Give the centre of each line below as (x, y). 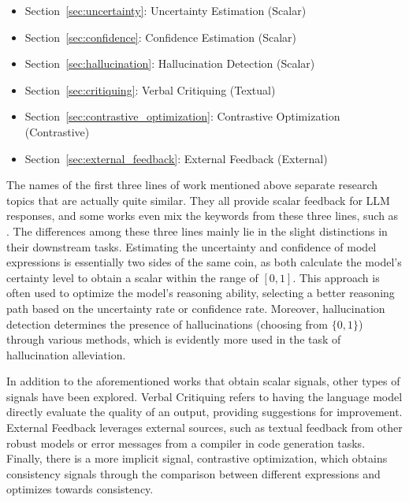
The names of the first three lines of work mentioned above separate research (192, 185)
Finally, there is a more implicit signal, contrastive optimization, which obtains (197, 458)
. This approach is (336, 277)
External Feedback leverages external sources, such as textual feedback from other (204, 428)
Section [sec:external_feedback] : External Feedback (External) (176, 158)
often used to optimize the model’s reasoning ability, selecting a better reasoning (201, 293)
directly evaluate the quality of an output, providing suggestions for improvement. (204, 412)
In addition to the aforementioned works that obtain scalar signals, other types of (203, 381)
